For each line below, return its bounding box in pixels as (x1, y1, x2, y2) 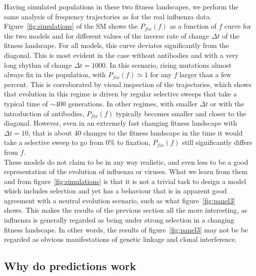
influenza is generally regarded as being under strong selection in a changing (4, 215, 234, 225)
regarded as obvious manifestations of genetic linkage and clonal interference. (4, 234, 237, 244)
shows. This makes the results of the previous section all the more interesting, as (4, 205, 248, 215)
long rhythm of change (4, 59, 72, 70)
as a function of (169, 21, 217, 31)
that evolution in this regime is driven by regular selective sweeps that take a (4, 89, 237, 99)
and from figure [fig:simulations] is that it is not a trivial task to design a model (4, 176, 247, 186)
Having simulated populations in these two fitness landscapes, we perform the (4, 1, 239, 11)
